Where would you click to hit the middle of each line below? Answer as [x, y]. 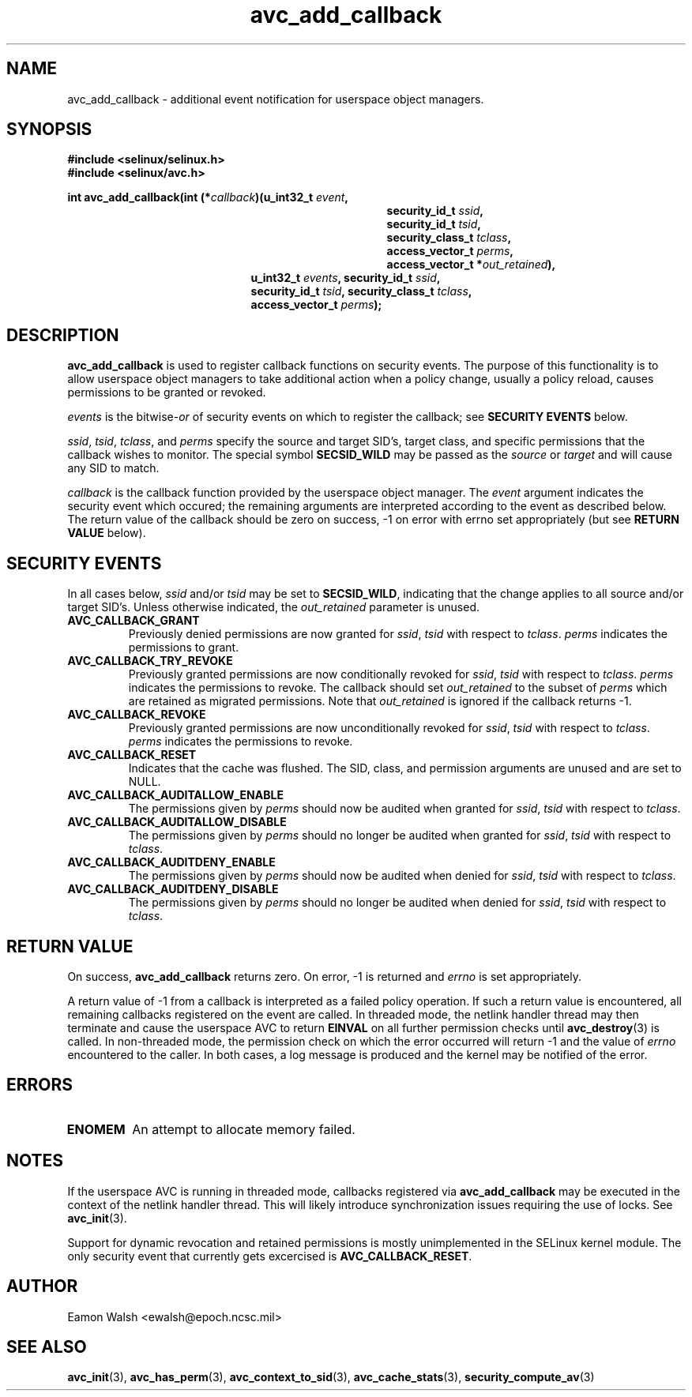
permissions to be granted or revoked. [167, 392]
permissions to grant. [184, 648]
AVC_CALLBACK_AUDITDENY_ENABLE [171, 862]
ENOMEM [96, 1129]
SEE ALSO [47, 1346]
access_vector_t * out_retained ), [471, 265]
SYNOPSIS [49, 130]
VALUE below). [107, 533]
